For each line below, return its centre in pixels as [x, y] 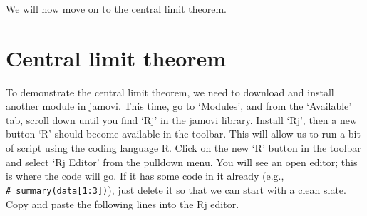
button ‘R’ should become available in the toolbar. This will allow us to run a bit [183, 134]
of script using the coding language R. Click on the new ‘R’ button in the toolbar [183, 148]
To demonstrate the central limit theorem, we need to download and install [170, 92]
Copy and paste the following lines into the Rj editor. [123, 204]
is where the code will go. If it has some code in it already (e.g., [145, 176]
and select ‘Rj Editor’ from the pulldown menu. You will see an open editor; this [182, 161]
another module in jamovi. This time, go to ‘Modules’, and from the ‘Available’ [179, 106]
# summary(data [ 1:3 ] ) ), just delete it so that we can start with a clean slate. [176, 189]
